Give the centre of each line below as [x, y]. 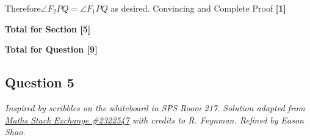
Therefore [23, 8]
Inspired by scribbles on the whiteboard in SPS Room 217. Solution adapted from [155, 107]
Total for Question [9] [51, 49]
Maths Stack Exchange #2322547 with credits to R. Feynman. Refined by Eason [154, 120]
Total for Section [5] [48, 28]
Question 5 [40, 82]
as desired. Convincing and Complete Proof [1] [198, 8]
